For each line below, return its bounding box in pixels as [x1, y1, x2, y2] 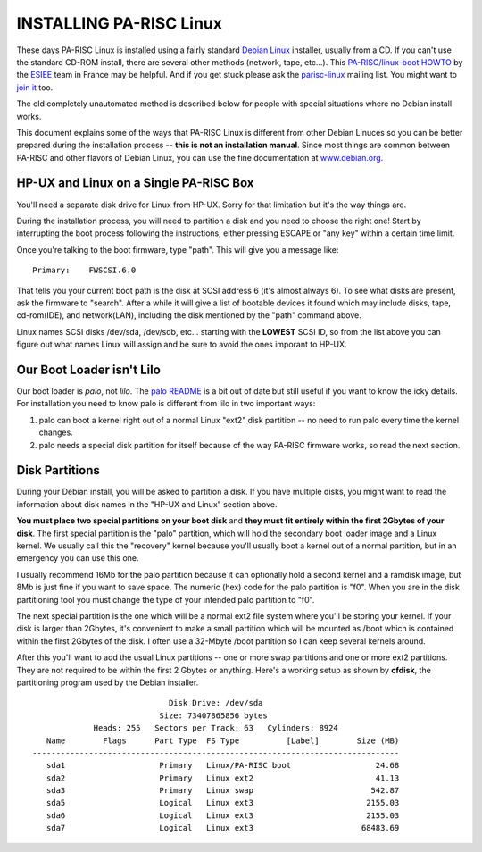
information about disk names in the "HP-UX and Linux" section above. [16, 498, 278, 509]
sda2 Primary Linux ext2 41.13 [46, 773, 400, 783]
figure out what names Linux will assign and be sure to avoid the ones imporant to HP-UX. [16, 339, 347, 350]
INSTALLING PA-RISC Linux [16, 13, 223, 33]
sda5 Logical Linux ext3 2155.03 [46, 798, 400, 808]
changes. [38, 427, 73, 438]
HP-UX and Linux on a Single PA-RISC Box [16, 175, 254, 191]
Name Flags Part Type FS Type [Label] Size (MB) [46, 735, 400, 746]
